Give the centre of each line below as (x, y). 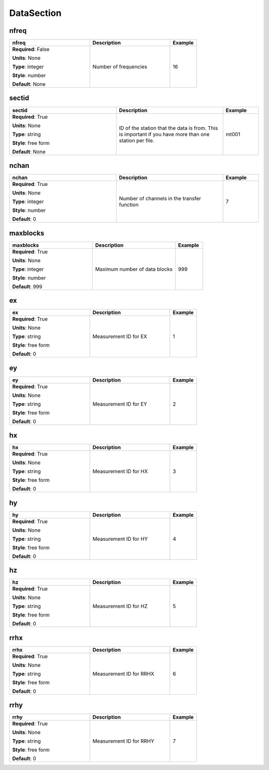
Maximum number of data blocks (134, 269)
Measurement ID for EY (120, 404)
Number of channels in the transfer (160, 198)
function (129, 205)
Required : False (31, 49)
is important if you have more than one (164, 134)
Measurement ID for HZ (120, 607)
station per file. (136, 141)
